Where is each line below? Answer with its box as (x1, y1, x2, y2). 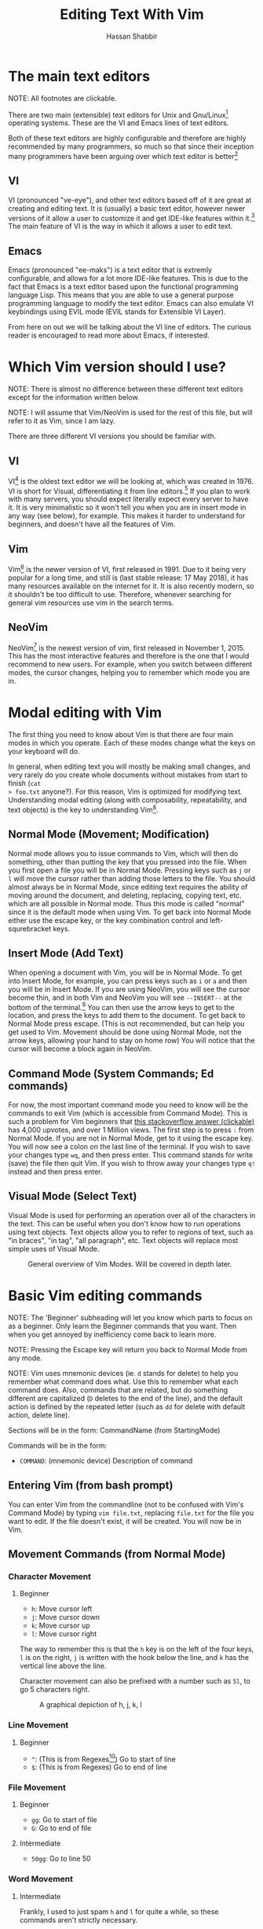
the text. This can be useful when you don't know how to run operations (8, 1219, 241, 1228)
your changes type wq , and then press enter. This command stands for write (8, 1150, 254, 1160)
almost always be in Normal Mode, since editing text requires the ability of (8, 882, 248, 891)
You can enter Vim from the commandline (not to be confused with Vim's (8, 1499, 244, 1509)
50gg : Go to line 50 (31, 1854, 92, 1864)
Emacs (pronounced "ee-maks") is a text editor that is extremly (8, 265, 213, 275)
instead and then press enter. (8, 1167, 103, 1176)
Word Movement (8, 1874, 73, 1885)
